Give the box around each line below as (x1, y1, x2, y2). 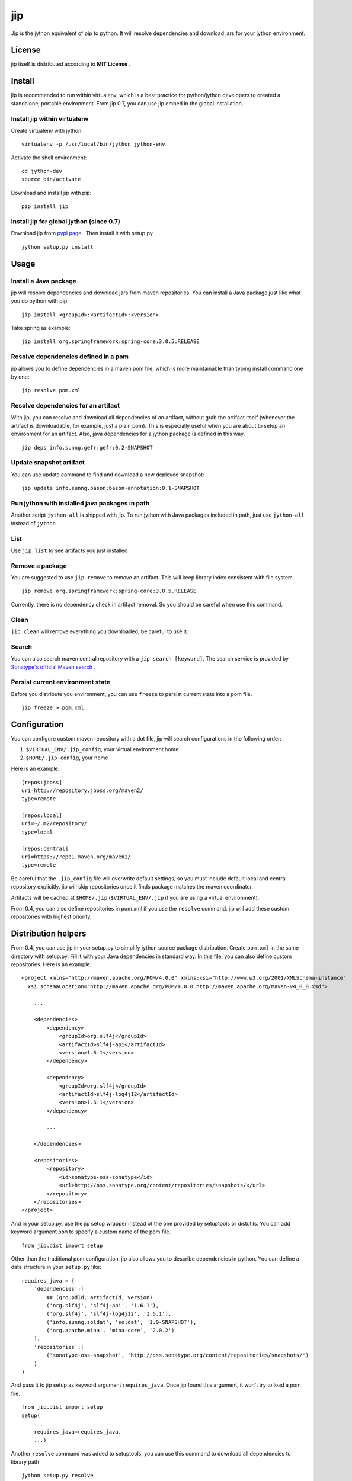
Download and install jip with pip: (11, 189, 92, 196)
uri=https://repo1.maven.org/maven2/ (21, 854, 132, 860)
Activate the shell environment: (11, 154, 87, 161)
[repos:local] (21, 812, 62, 819)
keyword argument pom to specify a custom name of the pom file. (11, 1228, 171, 1235)
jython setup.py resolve (21, 1472, 94, 1479)
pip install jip (21, 203, 69, 210)
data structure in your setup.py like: (11, 1264, 102, 1271)
